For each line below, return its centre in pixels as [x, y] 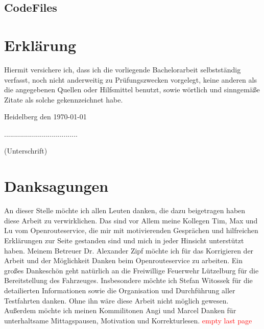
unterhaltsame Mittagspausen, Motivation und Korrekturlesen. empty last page [128, 320]
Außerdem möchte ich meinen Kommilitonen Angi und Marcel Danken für [120, 310]
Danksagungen [56, 186]
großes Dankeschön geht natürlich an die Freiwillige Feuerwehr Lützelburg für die [131, 270]
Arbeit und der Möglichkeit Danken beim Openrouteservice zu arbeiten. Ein [123, 260]
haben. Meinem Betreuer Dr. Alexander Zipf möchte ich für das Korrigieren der [129, 250]
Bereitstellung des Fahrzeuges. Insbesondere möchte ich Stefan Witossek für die [128, 280]
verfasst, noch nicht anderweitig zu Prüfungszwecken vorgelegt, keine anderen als [130, 79]
